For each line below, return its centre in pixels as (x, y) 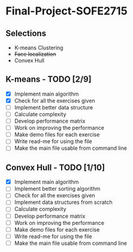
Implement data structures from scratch (63, 202)
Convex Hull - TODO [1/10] (55, 167)
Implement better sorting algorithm (57, 189)
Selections (26, 33)
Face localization (35, 54)
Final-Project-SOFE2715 (66, 11)
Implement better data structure (54, 107)
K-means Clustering (39, 48)
